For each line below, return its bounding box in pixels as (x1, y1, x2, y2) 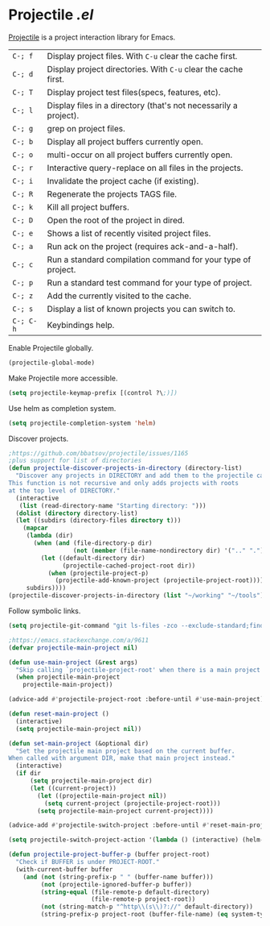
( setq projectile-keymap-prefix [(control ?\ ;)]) (8, 388, 178, 397)
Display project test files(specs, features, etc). (47, 86, 221, 98)
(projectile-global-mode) (8, 359, 95, 367)
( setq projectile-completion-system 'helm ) (8, 419, 157, 427)
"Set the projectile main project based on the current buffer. (15, 747, 235, 755)
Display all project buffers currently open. (47, 135, 203, 147)
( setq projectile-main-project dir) (29, 777, 153, 785)
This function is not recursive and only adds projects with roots (8, 480, 239, 488)
